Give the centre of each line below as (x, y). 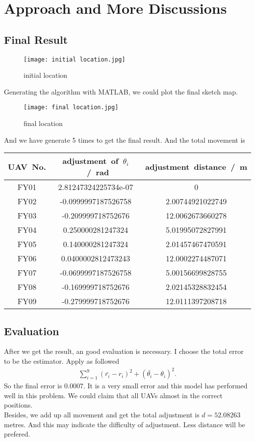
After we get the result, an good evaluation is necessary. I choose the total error (124, 351)
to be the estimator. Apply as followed (62, 361)
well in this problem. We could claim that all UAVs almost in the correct (113, 395)
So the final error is (33, 386)
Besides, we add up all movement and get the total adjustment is (102, 414)
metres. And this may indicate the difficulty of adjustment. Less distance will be (125, 424)
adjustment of (90, 161)
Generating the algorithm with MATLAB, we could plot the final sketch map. (121, 91)
